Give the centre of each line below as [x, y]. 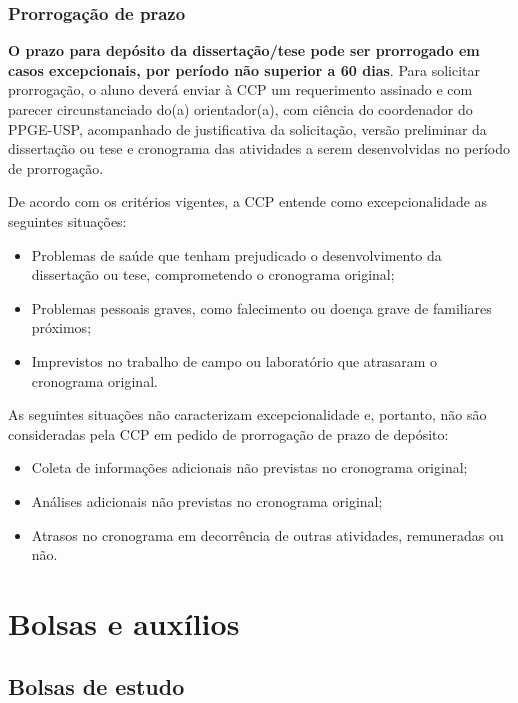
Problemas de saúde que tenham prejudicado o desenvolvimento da [236, 254]
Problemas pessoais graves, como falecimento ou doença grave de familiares [261, 307]
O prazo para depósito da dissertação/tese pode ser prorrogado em [244, 50]
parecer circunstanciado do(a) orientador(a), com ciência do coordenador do [240, 109]
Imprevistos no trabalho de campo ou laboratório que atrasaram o [234, 360]
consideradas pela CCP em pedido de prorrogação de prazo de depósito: [228, 433]
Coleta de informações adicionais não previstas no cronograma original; [249, 467]
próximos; [61, 327]
